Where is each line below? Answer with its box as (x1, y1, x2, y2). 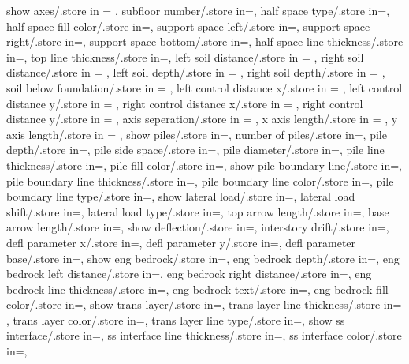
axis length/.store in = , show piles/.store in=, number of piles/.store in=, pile (6, 126, 387, 142)
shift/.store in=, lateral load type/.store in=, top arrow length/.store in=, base (6, 203, 389, 220)
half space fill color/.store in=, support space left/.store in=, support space (6, 17, 370, 34)
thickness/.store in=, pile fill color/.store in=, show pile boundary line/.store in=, (6, 156, 402, 173)
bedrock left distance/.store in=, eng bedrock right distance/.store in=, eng (6, 265, 372, 282)
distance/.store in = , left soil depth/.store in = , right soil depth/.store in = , (6, 64, 385, 81)
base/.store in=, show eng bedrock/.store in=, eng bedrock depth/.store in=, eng (6, 250, 400, 266)
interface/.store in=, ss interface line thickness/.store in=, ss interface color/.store (6, 327, 402, 343)
